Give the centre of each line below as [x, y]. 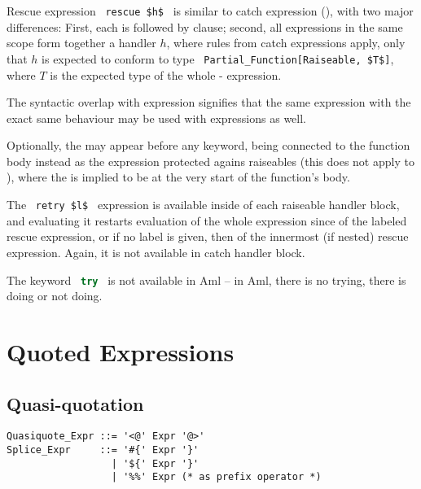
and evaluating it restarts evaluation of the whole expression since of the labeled [207, 220]
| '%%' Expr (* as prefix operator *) [216, 477]
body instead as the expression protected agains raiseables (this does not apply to [210, 161]
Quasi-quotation [75, 403]
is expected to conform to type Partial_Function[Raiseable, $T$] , [218, 58]
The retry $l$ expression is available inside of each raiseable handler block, [203, 205]
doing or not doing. [55, 296]
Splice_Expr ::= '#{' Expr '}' [103, 450]
